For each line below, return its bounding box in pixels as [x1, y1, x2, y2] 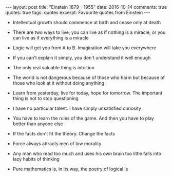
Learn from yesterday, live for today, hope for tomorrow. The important [12, 90, 163, 96]
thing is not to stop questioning [12, 95, 79, 101]
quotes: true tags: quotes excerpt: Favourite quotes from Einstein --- [5, 9, 150, 15]
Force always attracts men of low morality [12, 141, 102, 147]
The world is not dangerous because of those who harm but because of [12, 74, 165, 81]
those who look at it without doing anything [12, 80, 104, 86]
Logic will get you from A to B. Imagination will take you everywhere [12, 45, 157, 51]
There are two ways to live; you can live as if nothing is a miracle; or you [12, 29, 166, 35]
